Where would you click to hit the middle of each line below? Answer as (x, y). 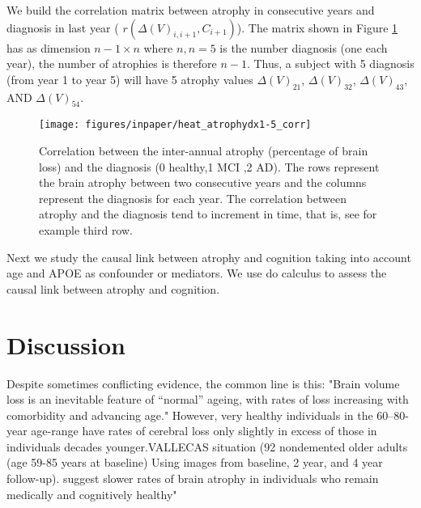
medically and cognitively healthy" (92, 494)
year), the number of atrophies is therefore (112, 63)
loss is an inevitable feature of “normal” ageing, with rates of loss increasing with (208, 399)
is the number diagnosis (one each (304, 47)
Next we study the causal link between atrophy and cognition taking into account (209, 257)
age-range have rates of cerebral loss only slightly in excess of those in (204, 431)
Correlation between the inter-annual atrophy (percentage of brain (204, 151)
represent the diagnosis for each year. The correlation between (193, 198)
